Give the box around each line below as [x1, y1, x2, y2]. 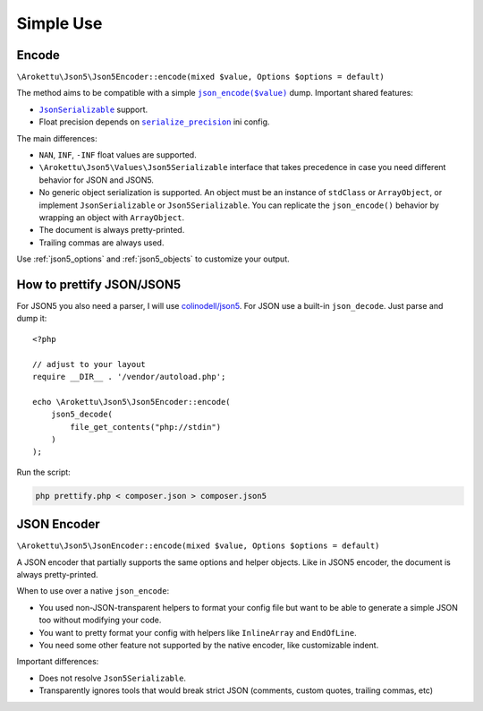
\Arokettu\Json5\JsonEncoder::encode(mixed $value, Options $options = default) [16, 541, 380, 551]
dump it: [16, 313, 47, 324]
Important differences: [16, 656, 99, 667]
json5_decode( [50, 409, 114, 420]
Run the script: [16, 467, 71, 477]
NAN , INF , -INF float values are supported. [38, 150, 197, 160]
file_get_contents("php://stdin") [70, 422, 222, 432]
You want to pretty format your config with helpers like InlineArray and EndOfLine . [38, 627, 357, 638]
